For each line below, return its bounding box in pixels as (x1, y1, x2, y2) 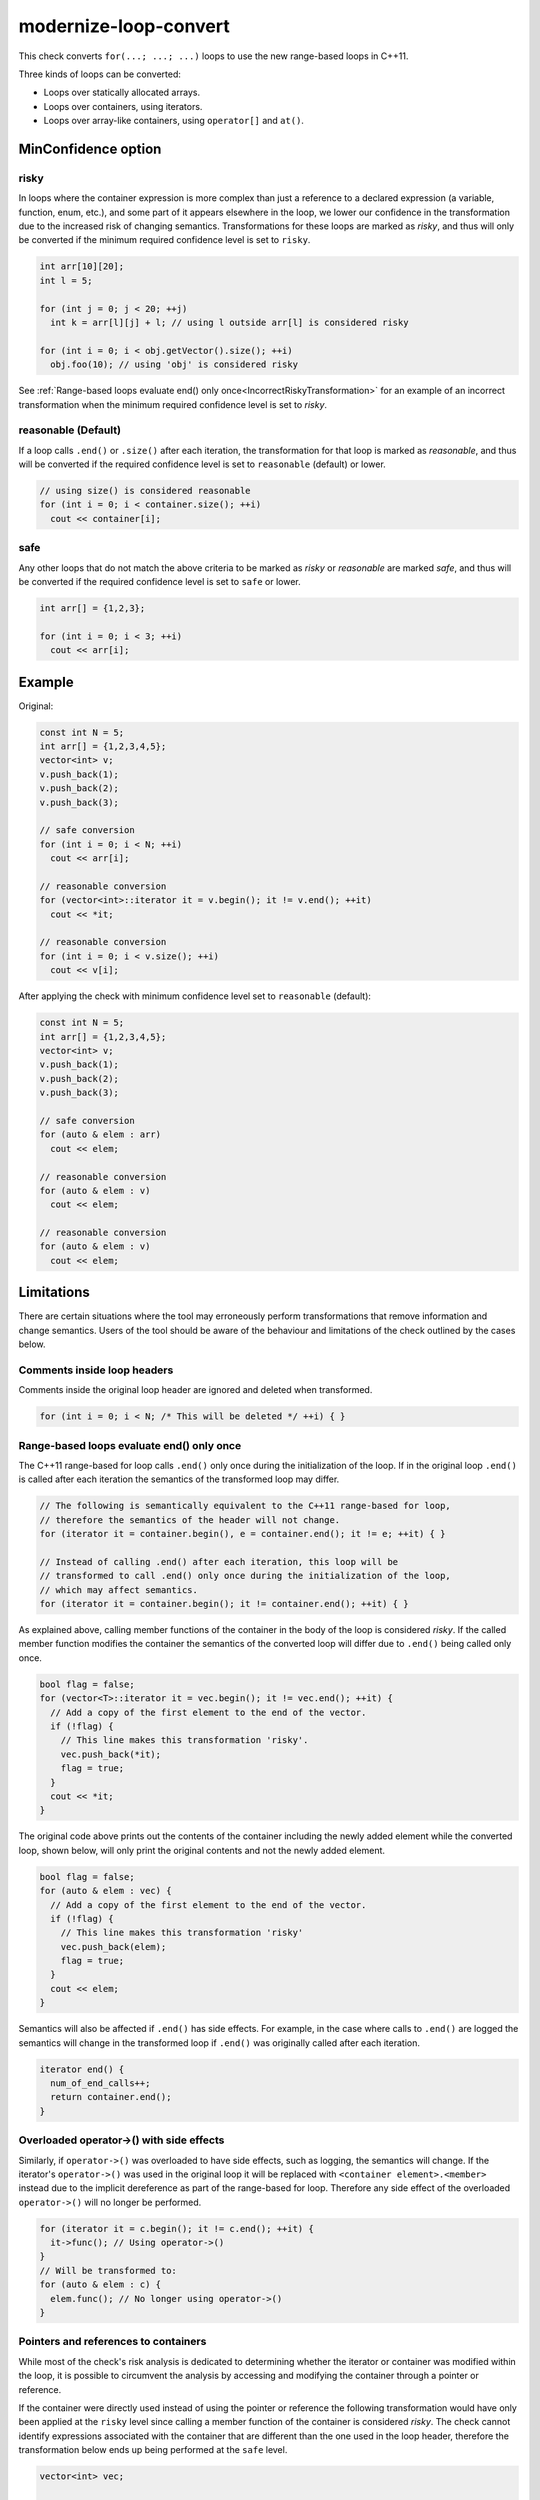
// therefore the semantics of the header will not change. (39, 1514, 341, 1525)
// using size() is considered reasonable (39, 485, 251, 497)
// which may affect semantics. (39, 1584, 199, 1595)
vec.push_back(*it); (60, 1748, 162, 1760)
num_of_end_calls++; (50, 2077, 151, 2089)
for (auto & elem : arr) (39, 1129, 162, 1140)
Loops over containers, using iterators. (43, 100, 203, 112)
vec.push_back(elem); (60, 1941, 167, 1952)
